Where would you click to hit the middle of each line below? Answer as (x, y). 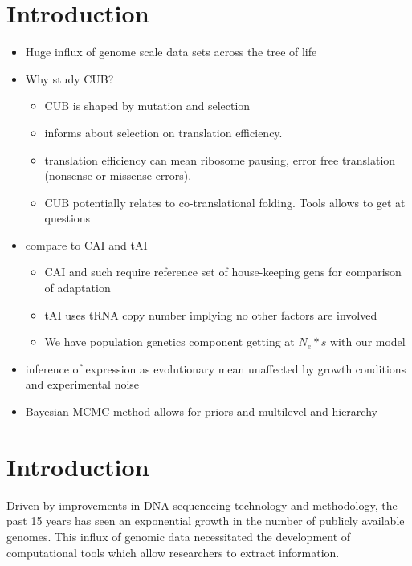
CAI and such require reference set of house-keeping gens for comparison (223, 272)
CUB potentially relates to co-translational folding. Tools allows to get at (225, 202)
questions (67, 218)
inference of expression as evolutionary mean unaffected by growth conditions (216, 368)
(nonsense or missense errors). (118, 175)
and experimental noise (82, 384)
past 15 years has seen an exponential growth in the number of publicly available (206, 521)
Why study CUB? (69, 78)
